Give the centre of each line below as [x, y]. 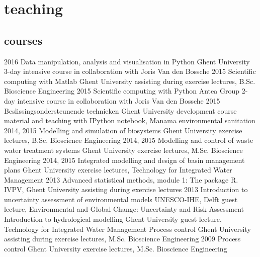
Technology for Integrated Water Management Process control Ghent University [127, 229]
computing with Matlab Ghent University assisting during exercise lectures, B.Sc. [130, 81]
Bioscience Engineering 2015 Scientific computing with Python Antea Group [122, 91]
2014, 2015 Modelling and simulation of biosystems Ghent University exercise [123, 130]
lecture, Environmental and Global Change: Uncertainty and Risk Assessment [124, 209]
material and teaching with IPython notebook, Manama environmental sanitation [130, 120]
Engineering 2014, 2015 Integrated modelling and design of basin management [124, 160]
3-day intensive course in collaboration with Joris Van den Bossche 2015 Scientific [130, 71]
